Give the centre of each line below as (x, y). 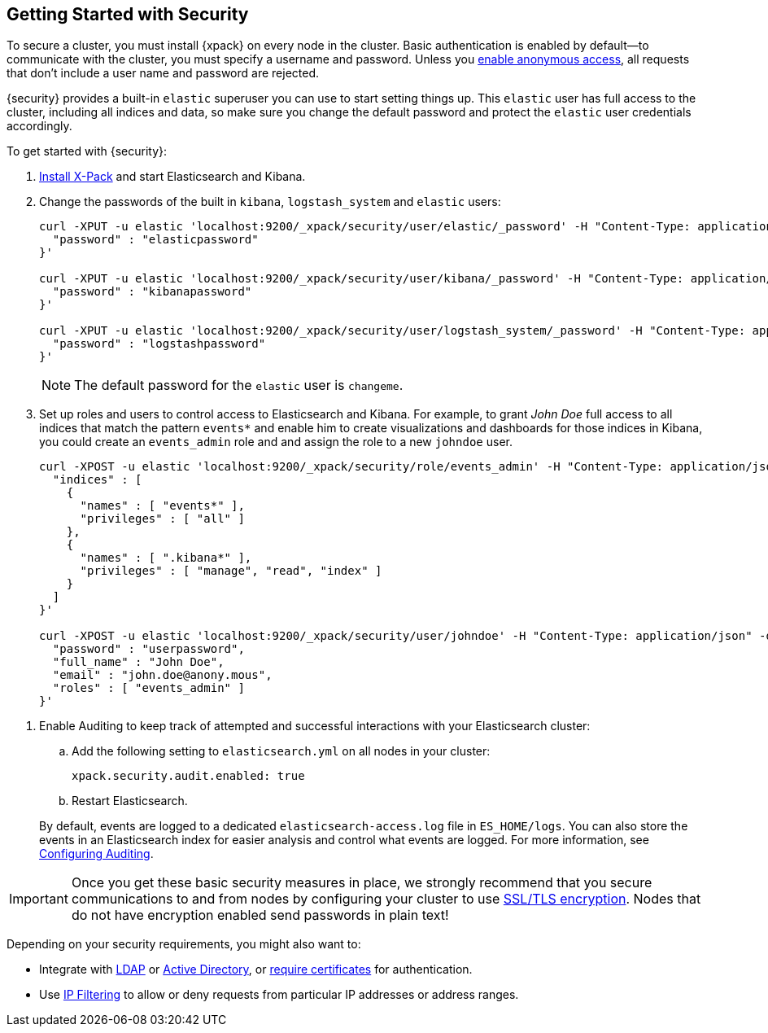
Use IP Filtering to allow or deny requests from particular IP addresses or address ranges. (279, 995)
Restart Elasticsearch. (130, 801)
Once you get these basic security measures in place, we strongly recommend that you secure (362, 883)
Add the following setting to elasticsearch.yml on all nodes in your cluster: (281, 751)
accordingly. (39, 126)
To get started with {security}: (87, 151)
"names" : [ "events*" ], (162, 506)
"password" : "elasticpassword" (155, 240)
